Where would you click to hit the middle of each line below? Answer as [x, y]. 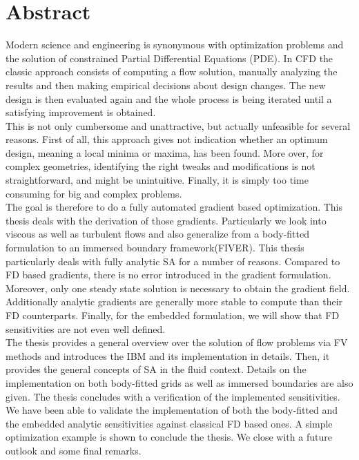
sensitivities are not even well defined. [86, 328]
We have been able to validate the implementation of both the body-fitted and [172, 410]
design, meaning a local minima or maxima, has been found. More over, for [165, 152]
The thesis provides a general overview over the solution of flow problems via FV [177, 342]
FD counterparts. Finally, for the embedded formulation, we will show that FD [173, 315]
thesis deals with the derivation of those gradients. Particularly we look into [166, 220]
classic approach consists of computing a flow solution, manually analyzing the [172, 71]
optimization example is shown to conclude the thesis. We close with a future [169, 437]
